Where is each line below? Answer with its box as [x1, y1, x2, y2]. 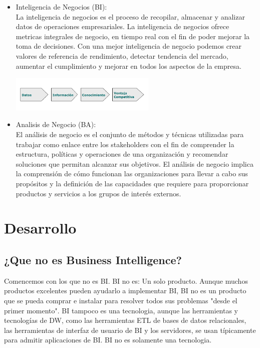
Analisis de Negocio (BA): [16, 119, 96, 130]
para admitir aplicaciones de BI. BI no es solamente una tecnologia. [4, 334, 212, 345]
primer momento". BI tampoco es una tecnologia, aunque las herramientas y [4, 305, 238, 315]
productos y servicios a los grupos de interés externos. [16, 188, 181, 198]
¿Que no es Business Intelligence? [4, 252, 182, 267]
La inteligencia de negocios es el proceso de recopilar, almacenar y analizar [16, 11, 245, 22]
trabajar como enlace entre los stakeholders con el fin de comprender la [16, 139, 234, 149]
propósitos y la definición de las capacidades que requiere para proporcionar [16, 178, 249, 188]
